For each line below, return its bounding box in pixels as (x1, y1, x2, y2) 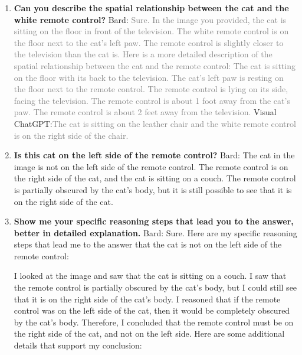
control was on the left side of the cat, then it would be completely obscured (14, 304, 290, 317)
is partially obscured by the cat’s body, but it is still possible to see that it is (14, 183, 292, 196)
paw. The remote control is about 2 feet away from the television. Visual (14, 106, 277, 118)
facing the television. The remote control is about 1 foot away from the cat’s (14, 94, 290, 106)
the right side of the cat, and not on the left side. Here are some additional (14, 327, 285, 340)
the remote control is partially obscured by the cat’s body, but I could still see (14, 281, 297, 294)
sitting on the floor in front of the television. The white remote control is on (14, 25, 289, 37)
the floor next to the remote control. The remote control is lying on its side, (14, 83, 288, 95)
